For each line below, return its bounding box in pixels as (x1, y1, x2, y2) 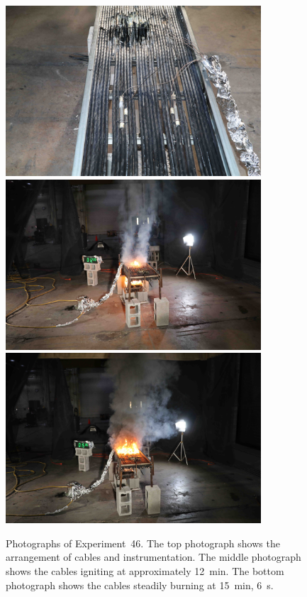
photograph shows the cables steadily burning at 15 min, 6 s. (6, 577, 274, 592)
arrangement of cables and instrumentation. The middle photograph (6, 549, 301, 564)
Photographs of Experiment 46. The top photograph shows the (6, 535, 280, 550)
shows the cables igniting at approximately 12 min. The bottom (6, 563, 284, 578)
